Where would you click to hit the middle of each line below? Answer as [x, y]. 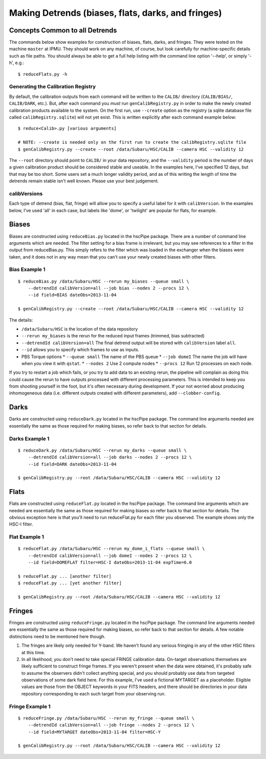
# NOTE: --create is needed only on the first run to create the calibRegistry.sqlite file [132, 142]
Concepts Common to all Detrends [63, 30]
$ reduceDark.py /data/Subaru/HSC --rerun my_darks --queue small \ [102, 450]
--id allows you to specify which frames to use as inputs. [81, 350]
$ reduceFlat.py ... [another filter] [65, 576]
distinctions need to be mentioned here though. [57, 636]
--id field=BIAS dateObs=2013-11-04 [72, 295]
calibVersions [26, 194]
